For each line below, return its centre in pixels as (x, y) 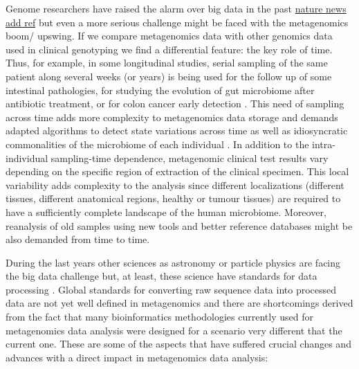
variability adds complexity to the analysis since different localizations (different (175, 184)
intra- (324, 144)
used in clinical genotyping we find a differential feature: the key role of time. (169, 49)
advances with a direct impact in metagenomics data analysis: (137, 357)
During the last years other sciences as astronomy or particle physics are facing (173, 262)
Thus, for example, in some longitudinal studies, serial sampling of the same (167, 63)
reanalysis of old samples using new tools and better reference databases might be (179, 225)
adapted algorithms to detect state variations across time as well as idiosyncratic (177, 130)
